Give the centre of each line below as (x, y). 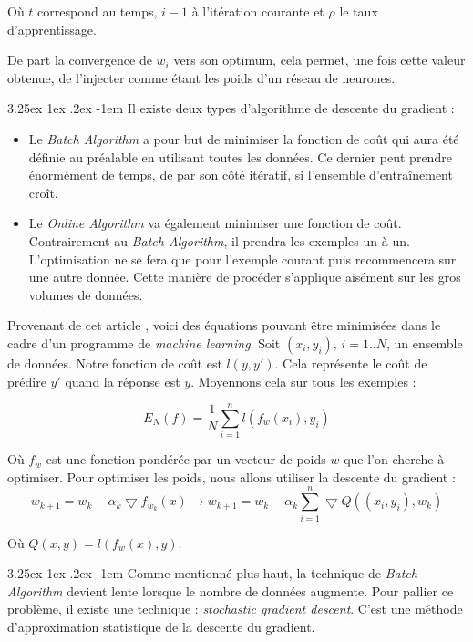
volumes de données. (86, 294)
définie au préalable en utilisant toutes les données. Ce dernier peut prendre (240, 156)
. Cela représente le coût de (351, 362)
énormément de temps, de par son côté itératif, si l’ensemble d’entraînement (241, 175)
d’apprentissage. (52, 29)
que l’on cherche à (394, 459)
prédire (27, 381)
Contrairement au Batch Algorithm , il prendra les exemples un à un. (219, 240)
